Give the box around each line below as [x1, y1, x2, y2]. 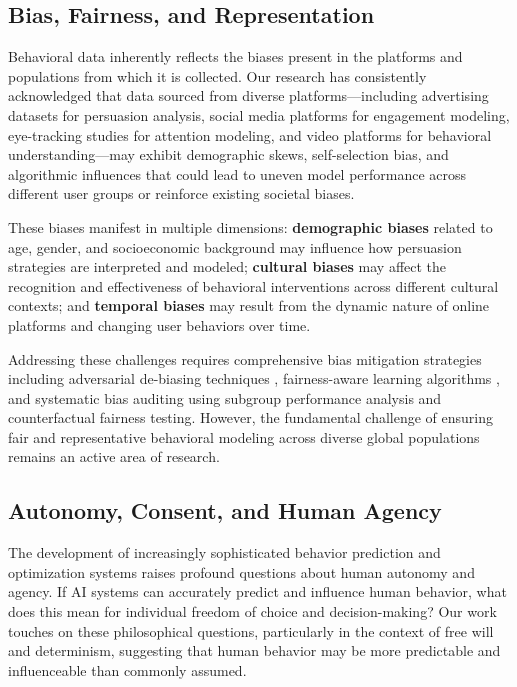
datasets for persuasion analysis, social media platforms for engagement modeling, [8, 104, 510, 125]
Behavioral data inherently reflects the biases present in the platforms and [8, 46, 463, 67]
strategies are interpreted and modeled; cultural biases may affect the [8, 256, 447, 277]
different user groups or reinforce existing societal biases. [8, 183, 355, 204]
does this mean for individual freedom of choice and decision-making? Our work [8, 601, 497, 622]
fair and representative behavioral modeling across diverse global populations [8, 426, 480, 447]
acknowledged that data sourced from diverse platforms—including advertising [8, 85, 489, 106]
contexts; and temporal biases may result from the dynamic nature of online [8, 295, 490, 316]
